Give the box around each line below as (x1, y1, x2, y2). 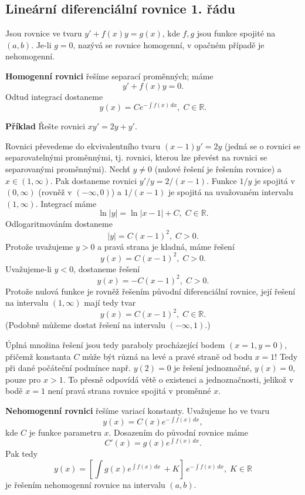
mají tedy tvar (84, 296, 136, 309)
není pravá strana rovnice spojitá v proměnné (48, 384, 211, 397)
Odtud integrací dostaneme (5, 90, 103, 102)
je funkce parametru (29, 426, 101, 438)
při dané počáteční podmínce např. (5, 362, 131, 374)
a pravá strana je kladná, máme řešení (97, 240, 235, 252)
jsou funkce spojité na (196, 27, 276, 39)
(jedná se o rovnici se (225, 139, 300, 152)
